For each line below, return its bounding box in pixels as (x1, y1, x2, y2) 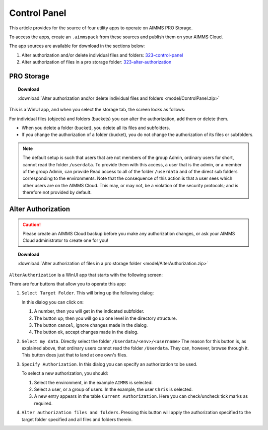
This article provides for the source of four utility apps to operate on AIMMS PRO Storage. (9, 25, 193, 31)
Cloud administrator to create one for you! (22, 237, 109, 243)
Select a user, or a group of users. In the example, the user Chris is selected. (34, 386, 193, 392)
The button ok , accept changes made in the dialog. (34, 329, 138, 335)
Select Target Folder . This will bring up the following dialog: (21, 290, 154, 296)
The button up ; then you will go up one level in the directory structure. (34, 315, 177, 321)
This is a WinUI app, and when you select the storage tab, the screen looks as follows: (9, 107, 186, 113)
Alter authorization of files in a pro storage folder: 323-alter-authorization (21, 59, 172, 65)
